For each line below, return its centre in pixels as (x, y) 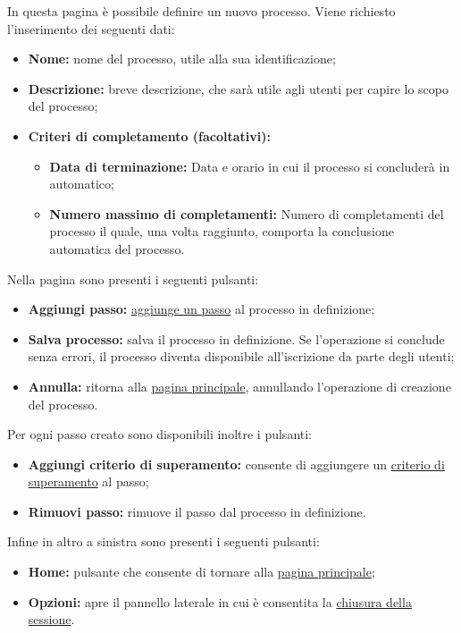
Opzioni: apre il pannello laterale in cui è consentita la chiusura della (220, 601)
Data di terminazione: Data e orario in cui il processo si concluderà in (250, 166)
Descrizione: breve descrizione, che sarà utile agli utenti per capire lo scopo (238, 88)
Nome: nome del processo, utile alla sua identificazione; (182, 59)
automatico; (82, 184)
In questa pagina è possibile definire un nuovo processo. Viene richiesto (201, 11)
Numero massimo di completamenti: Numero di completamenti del (247, 213)
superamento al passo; (88, 481)
